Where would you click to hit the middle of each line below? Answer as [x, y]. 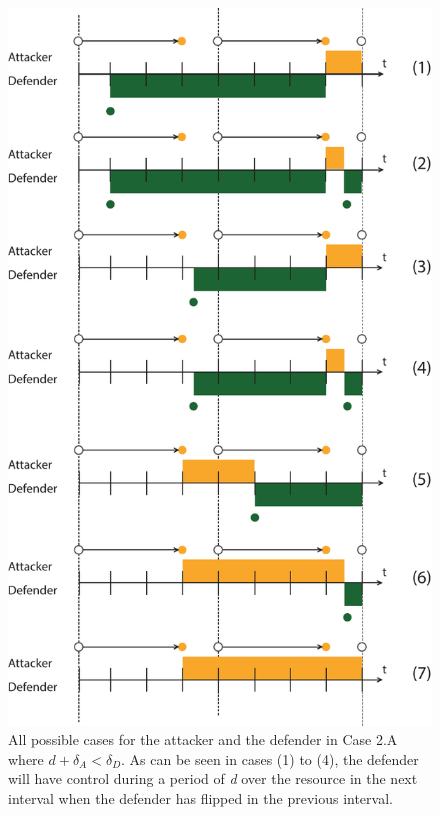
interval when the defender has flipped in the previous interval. [200, 798]
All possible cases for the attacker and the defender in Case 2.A [203, 739]
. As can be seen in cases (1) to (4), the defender [270, 758]
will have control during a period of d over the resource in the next [213, 778]
